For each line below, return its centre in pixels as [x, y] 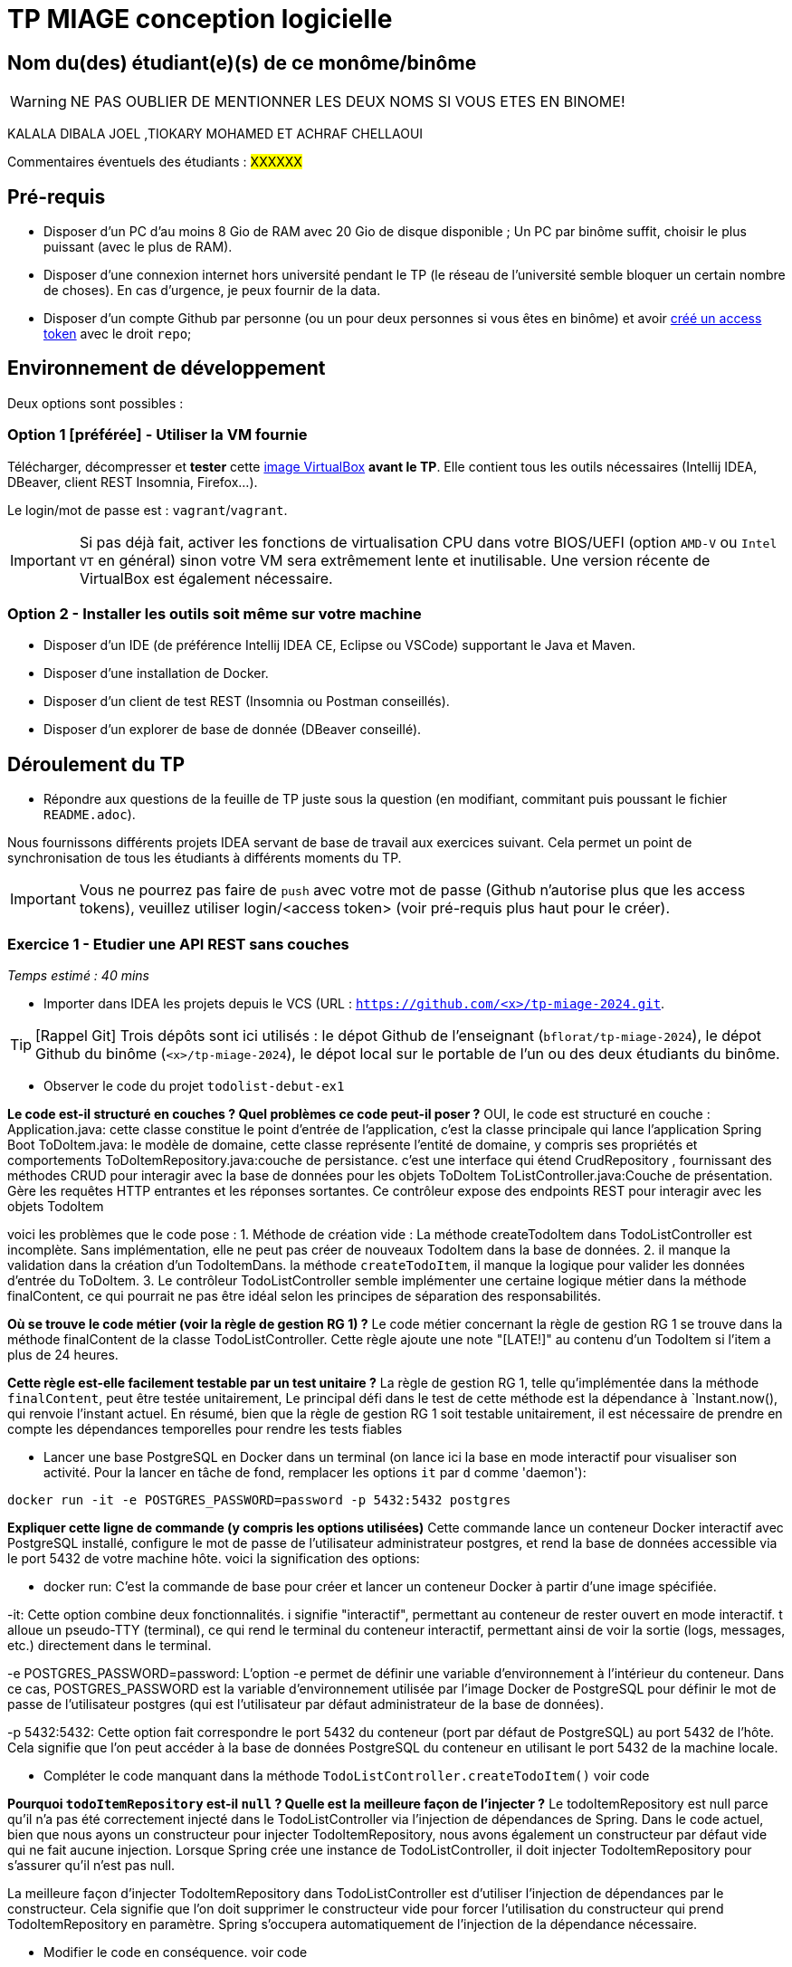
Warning [38, 102]
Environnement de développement [167, 368]
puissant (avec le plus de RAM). [138, 247]
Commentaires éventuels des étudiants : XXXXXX [155, 162]
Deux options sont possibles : [95, 403]
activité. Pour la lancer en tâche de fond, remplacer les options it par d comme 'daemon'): [315, 1472]
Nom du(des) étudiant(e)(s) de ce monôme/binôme [242, 62]
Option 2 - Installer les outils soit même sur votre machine [215, 613]
